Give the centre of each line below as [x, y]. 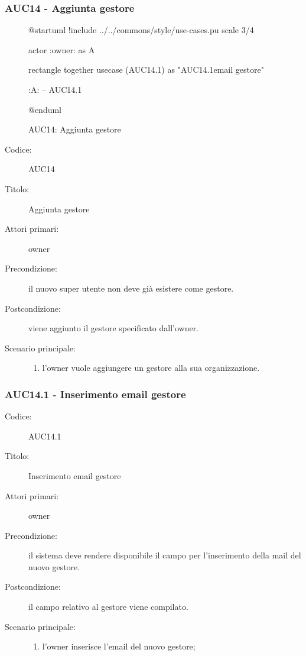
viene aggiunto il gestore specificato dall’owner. [114, 328]
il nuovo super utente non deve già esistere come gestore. [131, 288]
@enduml [45, 109]
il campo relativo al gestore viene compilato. [108, 607]
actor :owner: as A [62, 49]
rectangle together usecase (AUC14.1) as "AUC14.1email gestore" [146, 70]
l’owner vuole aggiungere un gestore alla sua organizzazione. [151, 368]
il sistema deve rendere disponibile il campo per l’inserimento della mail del [165, 555]
